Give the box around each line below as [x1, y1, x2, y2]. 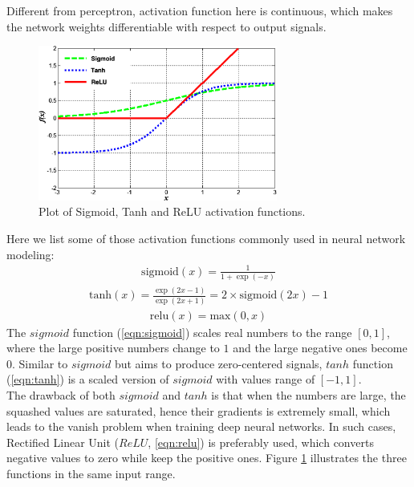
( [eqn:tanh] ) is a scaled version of [6, 371, 169, 388]
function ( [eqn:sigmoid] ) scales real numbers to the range [72, 323, 352, 340]
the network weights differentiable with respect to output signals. [6, 18, 327, 34]
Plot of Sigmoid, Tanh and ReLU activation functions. [39, 203, 306, 220]
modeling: [6, 246, 55, 262]
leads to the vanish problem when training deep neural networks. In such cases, [6, 418, 396, 435]
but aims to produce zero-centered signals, [114, 355, 323, 371]
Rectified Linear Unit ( [6, 433, 120, 450]
